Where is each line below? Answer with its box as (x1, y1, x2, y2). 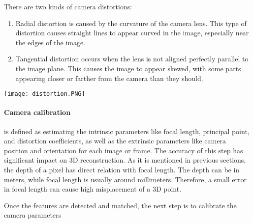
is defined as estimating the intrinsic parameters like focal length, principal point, (4, 126, 250, 136)
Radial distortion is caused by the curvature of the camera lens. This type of (15, 18, 247, 28)
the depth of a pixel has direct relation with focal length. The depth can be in (4, 164, 240, 174)
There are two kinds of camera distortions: (4, 1, 132, 11)
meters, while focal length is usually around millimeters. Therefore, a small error (4, 174, 247, 184)
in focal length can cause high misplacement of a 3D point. (4, 184, 182, 194)
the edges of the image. (15, 37, 86, 47)
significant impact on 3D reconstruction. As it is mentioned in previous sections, (4, 155, 246, 165)
